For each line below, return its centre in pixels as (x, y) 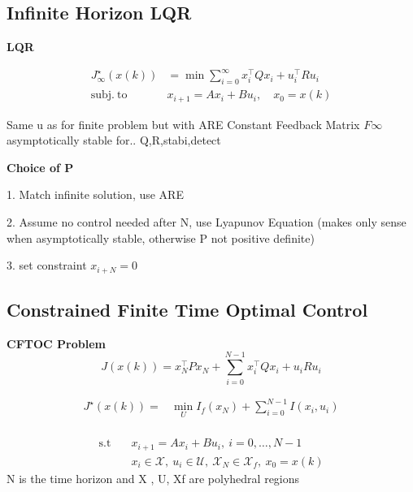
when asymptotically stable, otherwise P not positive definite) (161, 237)
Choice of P (40, 167)
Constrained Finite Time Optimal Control (187, 310)
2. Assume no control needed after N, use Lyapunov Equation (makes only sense (206, 221)
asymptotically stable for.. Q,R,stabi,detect (114, 140)
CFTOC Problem (56, 343)
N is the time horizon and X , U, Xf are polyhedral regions (153, 478)
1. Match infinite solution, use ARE (95, 194)
